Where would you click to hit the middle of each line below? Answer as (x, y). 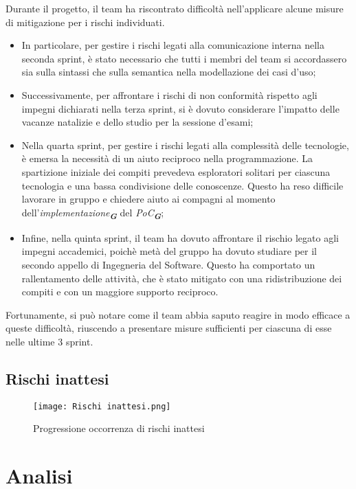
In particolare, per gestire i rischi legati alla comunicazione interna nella (173, 45)
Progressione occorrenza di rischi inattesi (119, 428)
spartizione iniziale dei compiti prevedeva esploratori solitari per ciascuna (176, 171)
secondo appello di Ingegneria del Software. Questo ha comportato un (168, 265)
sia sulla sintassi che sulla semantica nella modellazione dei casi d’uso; (169, 72)
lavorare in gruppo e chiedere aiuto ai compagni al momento (148, 199)
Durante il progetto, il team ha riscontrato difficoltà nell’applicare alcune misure (175, 8)
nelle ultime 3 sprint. (49, 341)
